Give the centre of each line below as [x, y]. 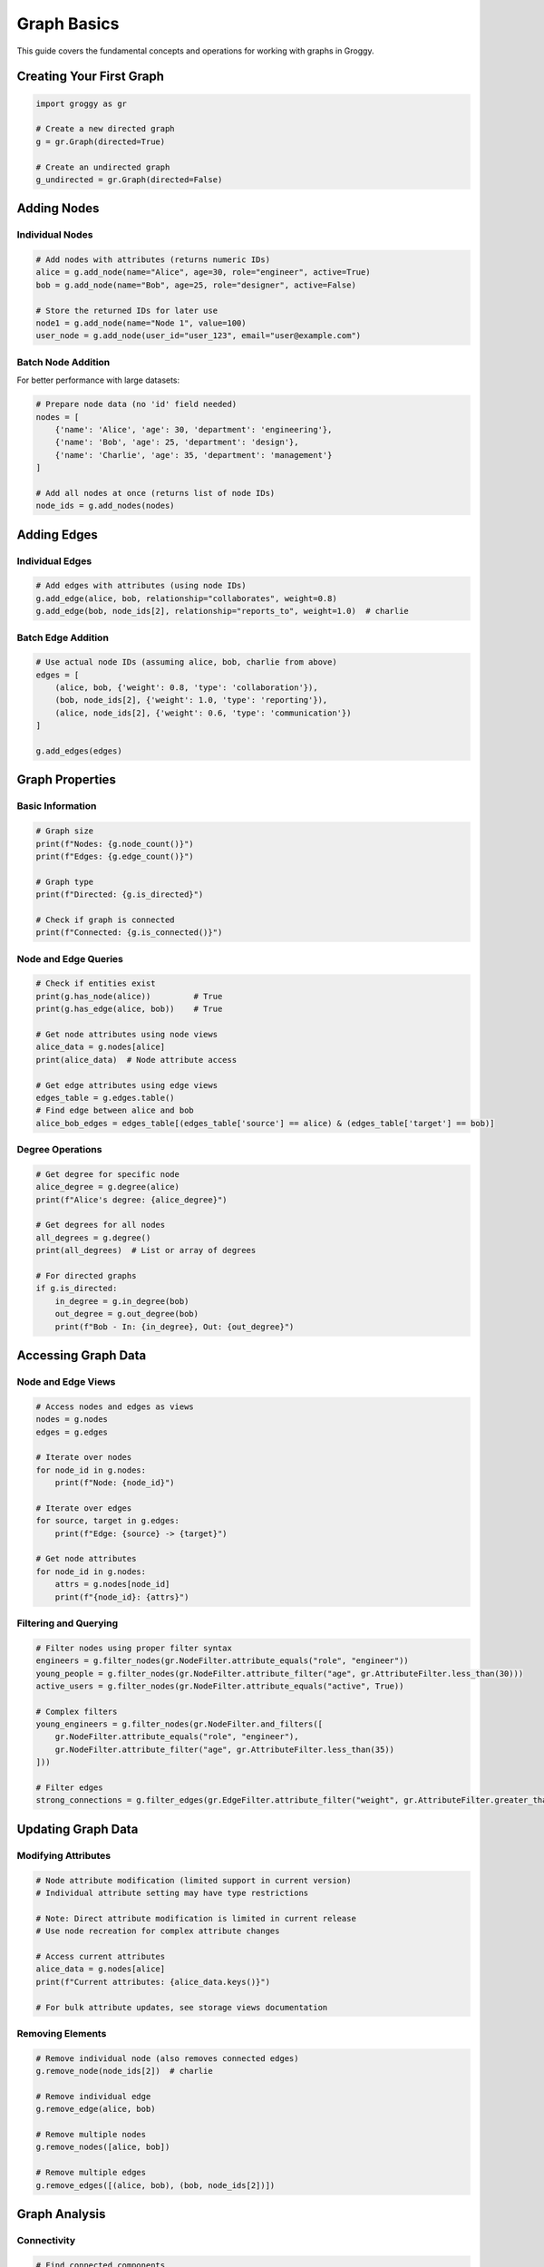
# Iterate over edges [84, 1508]
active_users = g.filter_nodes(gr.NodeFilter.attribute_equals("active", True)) [220, 1686]
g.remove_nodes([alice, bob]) [103, 2147]
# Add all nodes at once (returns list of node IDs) [155, 493]
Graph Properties [67, 780]
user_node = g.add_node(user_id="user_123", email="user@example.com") [199, 336]
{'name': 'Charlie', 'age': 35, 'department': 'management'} [194, 455]
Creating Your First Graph [91, 77]
